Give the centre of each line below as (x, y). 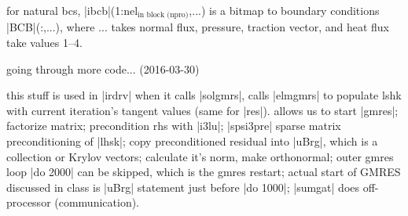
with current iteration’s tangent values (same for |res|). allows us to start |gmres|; (202, 110)
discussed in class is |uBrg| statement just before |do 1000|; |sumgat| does (183, 187)
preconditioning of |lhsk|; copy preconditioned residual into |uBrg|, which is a (192, 141)
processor (29, 202)
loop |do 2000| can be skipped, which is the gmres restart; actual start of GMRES (204, 172)
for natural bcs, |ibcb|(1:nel (72, 10)
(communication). (97, 202)
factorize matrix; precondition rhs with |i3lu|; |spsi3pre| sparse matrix (174, 126)
